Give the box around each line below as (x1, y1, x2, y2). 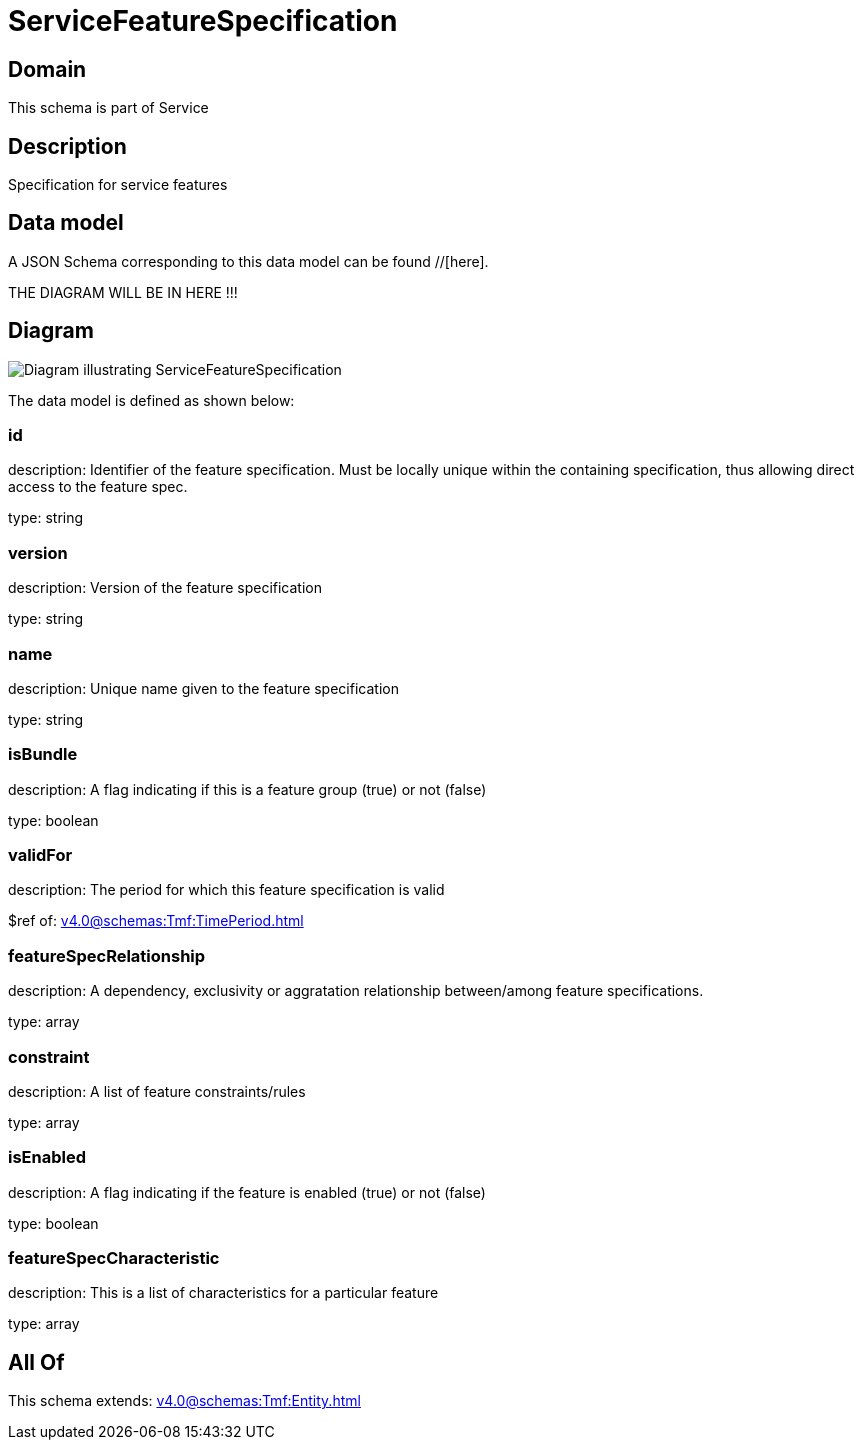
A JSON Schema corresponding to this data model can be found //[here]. (8, 252, 489, 270)
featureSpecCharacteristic (8, 1248, 220, 1269)
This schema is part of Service (8, 99, 209, 117)
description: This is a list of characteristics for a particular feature (8, 1284, 439, 1302)
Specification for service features (8, 176, 228, 194)
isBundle (8, 744, 78, 765)
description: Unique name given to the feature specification (8, 679, 399, 697)
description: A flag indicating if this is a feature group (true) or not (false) (8, 780, 487, 798)
